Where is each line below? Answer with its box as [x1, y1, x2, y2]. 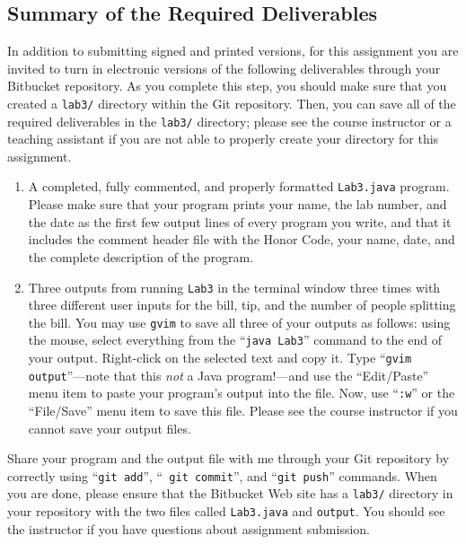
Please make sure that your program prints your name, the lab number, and [28, 195, 447, 214]
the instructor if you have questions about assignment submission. [7, 519, 370, 538]
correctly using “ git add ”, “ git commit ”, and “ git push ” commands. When [7, 466, 437, 485]
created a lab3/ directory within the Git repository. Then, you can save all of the [7, 93, 456, 112]
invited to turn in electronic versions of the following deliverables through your [7, 58, 441, 77]
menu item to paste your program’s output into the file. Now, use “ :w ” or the [28, 383, 455, 402]
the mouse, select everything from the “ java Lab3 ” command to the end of [28, 330, 442, 349]
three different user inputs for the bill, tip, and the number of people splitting [28, 295, 456, 314]
